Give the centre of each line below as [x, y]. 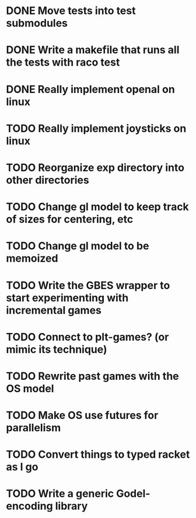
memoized [32, 258]
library [71, 506]
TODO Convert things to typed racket [98, 454]
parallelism [34, 428]
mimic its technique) [57, 349]
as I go [22, 467]
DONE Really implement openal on [90, 89]
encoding [30, 506]
